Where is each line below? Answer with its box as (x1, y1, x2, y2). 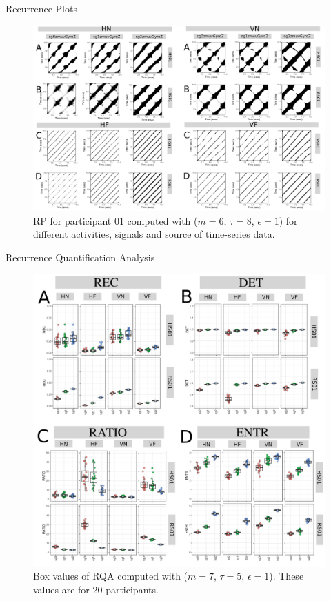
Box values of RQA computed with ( (33, 569, 188, 583)
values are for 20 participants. (33, 582, 159, 596)
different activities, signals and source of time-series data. (33, 227, 275, 241)
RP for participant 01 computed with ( (33, 213, 198, 227)
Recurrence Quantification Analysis (6, 249, 155, 264)
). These (269, 569, 304, 583)
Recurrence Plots (6, 1, 77, 15)
